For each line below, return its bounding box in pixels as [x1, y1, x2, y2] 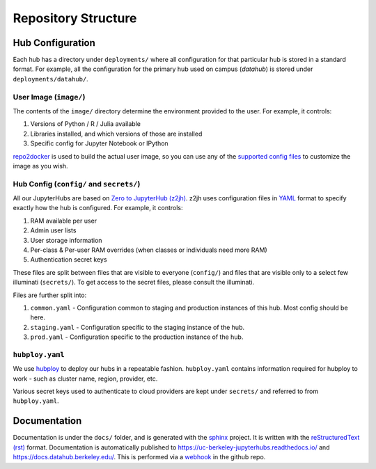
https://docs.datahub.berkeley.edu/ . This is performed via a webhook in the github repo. [13, 453, 266, 461]
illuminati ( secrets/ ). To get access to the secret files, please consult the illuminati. [13, 278, 254, 287]
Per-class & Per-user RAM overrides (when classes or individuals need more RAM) [30, 246, 267, 254]
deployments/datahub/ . [13, 74, 88, 83]
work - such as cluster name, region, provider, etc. [13, 374, 158, 383]
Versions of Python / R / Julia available [30, 120, 141, 128]
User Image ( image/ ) [13, 92, 86, 102]
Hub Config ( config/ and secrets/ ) [13, 179, 141, 189]
